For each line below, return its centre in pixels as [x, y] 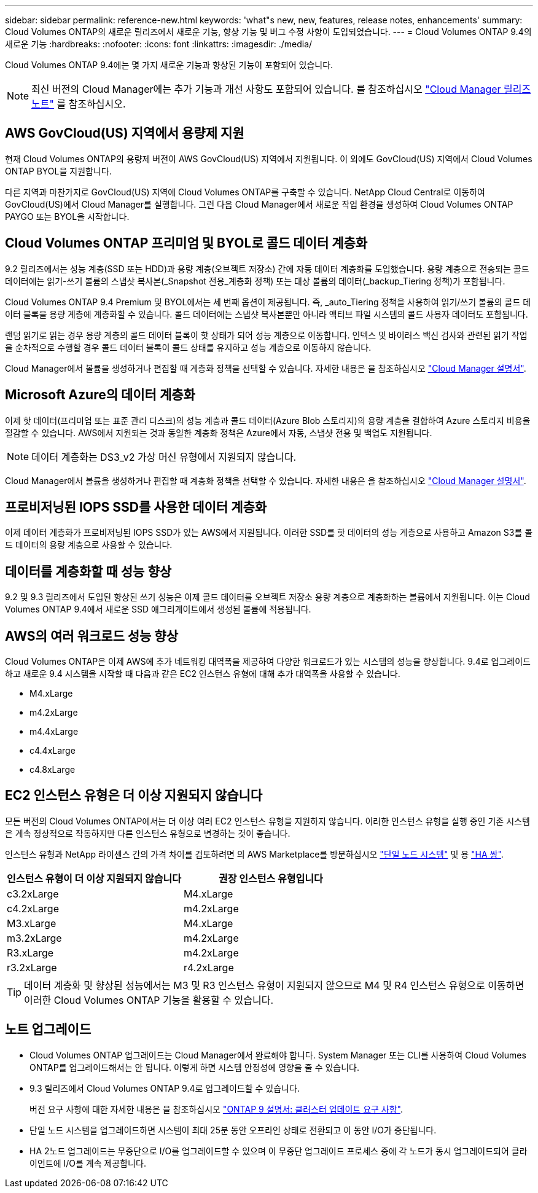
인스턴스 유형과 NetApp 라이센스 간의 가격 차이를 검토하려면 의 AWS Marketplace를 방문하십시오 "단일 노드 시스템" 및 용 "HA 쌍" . [254, 854]
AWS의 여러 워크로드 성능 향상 [92, 636]
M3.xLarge [32, 923]
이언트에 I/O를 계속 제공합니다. [88, 1163]
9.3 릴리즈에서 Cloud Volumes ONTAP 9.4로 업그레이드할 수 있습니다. [165, 1088]
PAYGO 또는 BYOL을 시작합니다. [67, 216]
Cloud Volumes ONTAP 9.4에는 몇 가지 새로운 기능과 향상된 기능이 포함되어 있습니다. [169, 65]
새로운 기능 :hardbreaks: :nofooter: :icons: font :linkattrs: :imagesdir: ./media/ [159, 44]
